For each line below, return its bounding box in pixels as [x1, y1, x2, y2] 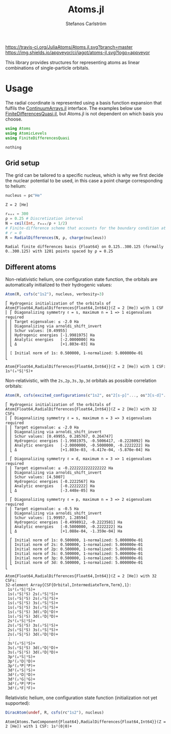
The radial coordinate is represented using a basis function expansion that [5, 99, 162, 106]
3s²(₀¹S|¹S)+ [7, 641, 36, 646]
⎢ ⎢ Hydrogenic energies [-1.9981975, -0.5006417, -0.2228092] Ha [5, 438, 150, 443]
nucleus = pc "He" [5, 193, 42, 198]
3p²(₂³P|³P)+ [7, 663, 36, 668]
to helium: [5, 183, 27, 189]
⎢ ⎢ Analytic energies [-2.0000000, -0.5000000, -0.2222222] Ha [5, 443, 150, 448]
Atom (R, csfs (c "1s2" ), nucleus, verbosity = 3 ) [5, 292, 104, 297]
